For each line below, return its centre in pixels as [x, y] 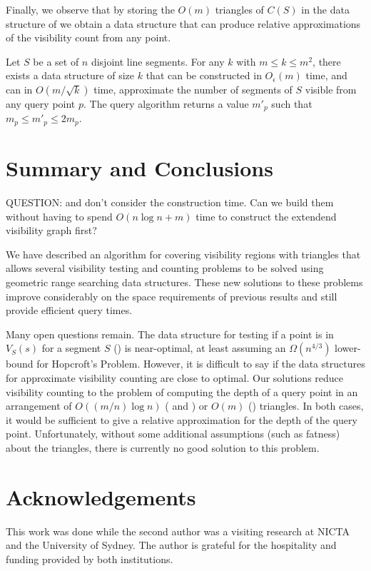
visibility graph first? [51, 230]
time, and [326, 75]
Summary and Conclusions [139, 168]
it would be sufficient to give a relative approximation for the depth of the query [182, 419]
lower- [348, 348]
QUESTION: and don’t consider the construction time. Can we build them [170, 202]
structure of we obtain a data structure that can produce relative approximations [183, 23]
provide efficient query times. [69, 310]
